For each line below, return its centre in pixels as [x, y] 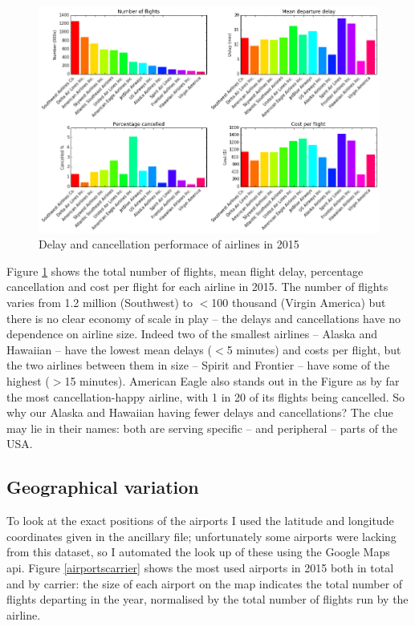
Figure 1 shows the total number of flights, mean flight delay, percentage [185, 271]
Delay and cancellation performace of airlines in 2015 [169, 244]
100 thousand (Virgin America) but [299, 303]
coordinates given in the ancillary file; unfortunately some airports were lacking [201, 536]
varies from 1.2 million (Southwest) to [100, 303]
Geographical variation [103, 487]
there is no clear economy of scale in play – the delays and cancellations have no [204, 318]
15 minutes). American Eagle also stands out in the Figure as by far [232, 381]
